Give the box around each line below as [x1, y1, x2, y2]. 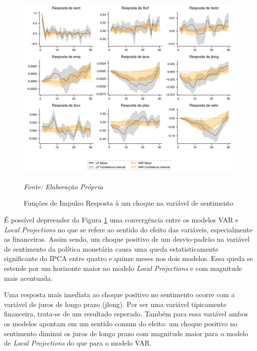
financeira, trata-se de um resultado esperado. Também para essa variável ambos [4, 308, 248, 319]
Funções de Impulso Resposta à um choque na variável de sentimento [24, 198, 233, 208]
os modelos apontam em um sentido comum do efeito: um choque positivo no [4, 318, 238, 328]
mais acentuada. [4, 272, 53, 283]
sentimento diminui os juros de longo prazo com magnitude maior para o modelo [4, 328, 248, 338]
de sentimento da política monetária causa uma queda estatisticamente [4, 243, 218, 254]
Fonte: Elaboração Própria [24, 181, 103, 191]
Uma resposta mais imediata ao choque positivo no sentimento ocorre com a [4, 289, 235, 300]
